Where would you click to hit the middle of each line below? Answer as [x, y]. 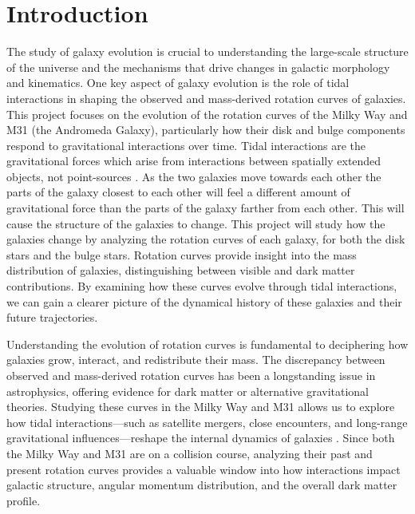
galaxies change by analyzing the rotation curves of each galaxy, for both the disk [206, 239]
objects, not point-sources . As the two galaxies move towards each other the [194, 176]
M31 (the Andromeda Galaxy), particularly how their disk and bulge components [206, 130]
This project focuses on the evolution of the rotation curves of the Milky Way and [207, 114]
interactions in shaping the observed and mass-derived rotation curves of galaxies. [206, 98]
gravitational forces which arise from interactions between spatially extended [194, 161]
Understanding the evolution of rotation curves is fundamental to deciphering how [207, 344]
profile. [24, 500]
